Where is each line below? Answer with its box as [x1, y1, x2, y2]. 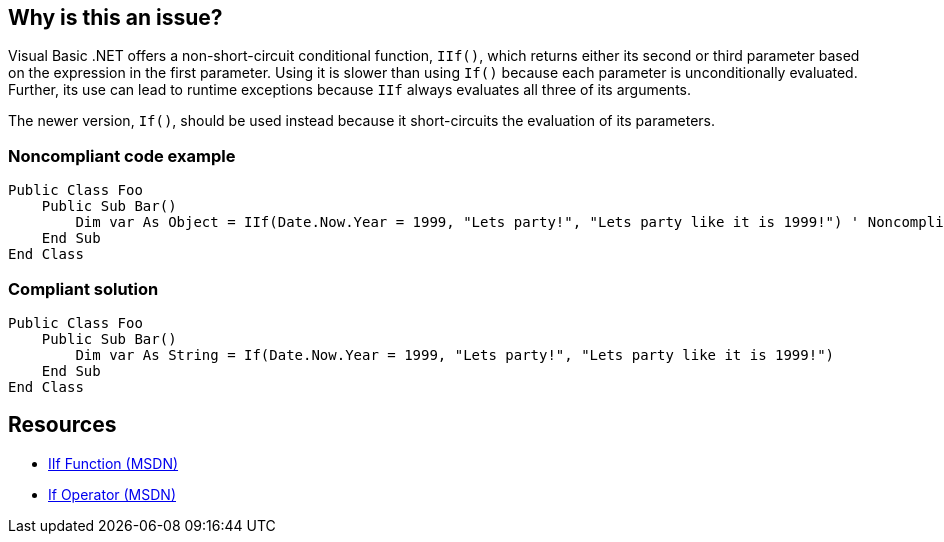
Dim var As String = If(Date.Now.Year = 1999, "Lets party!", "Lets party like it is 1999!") [75, 346, 835, 363]
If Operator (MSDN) [48, 485, 176, 503]
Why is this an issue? [8, 5, 223, 30]
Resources [8, 412, 117, 438]
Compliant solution [8, 278, 159, 299]
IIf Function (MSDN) [48, 454, 179, 472]
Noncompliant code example [8, 145, 236, 166]
